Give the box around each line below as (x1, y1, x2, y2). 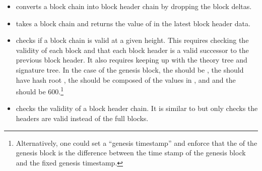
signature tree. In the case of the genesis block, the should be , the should (16, 64, 244, 75)
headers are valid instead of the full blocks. (16, 113, 149, 123)
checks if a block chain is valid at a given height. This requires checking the (16, 35, 249, 45)
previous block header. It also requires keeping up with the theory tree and (16, 54, 247, 65)
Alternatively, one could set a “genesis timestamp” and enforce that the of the (16, 137, 257, 148)
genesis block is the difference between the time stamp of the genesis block (16, 147, 246, 158)
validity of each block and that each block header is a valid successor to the (16, 44, 249, 55)
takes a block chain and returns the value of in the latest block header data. (16, 18, 250, 28)
